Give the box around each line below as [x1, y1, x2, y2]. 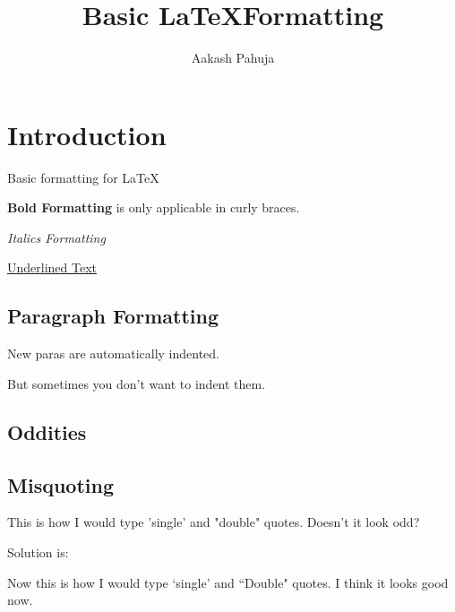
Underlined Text [7, 258, 98, 277]
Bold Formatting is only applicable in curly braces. [7, 198, 300, 217]
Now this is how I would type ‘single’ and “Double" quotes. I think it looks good [7, 573, 449, 591]
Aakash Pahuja [191, 48, 275, 67]
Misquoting [7, 470, 114, 498]
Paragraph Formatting [7, 302, 219, 330]
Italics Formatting [7, 228, 106, 246]
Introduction [7, 116, 167, 152]
